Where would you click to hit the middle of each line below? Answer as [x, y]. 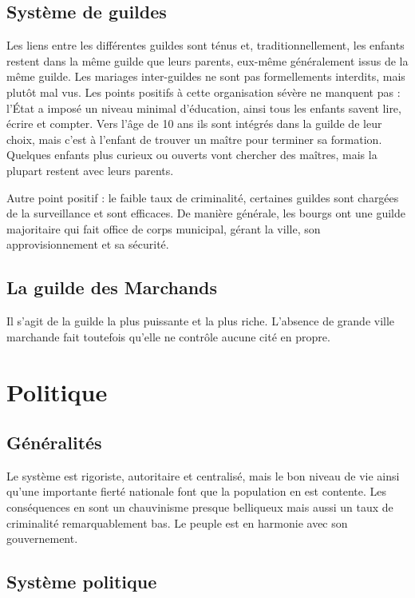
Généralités [54, 443]
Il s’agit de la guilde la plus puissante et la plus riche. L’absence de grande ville [201, 321]
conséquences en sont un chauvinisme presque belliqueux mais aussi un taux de [200, 507]
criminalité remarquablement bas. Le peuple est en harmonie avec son [177, 522]
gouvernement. [42, 538]
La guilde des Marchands [112, 287]
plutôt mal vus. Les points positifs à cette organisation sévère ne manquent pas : [204, 92]
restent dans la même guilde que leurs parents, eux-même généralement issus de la [207, 60]
